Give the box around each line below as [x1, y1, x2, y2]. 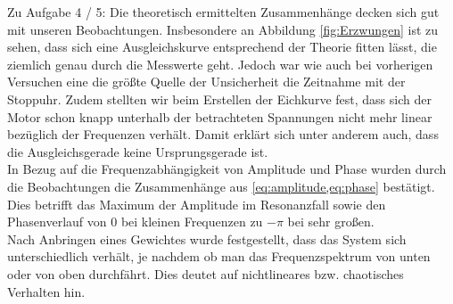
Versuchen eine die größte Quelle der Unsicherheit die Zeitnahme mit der [7, 72, 406, 91]
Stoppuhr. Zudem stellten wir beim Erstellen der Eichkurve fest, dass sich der [7, 89, 432, 108]
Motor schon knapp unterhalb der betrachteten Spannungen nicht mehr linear [7, 107, 432, 126]
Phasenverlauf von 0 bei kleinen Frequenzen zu [7, 212, 263, 231]
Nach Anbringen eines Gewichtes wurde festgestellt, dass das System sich [7, 229, 407, 248]
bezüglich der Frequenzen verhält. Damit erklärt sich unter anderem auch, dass [7, 125, 439, 144]
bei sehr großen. [287, 212, 375, 231]
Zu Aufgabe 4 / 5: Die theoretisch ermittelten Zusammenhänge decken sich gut [7, 3, 440, 21]
